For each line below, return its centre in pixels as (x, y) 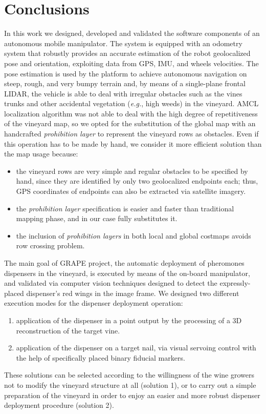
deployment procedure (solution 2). (59, 405)
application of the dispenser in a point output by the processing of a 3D (129, 320)
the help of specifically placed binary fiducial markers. (101, 357)
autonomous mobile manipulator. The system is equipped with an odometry (123, 43)
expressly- (235, 283)
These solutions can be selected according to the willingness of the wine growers (129, 375)
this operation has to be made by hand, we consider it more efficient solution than (133, 143)
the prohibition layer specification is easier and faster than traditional (125, 208)
